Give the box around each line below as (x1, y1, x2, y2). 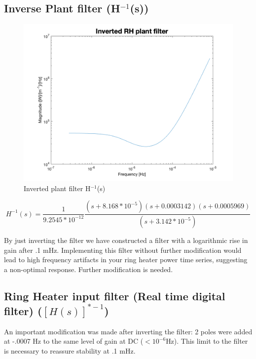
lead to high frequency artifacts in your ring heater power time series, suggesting (4, 254, 248, 265)
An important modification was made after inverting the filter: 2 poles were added (4, 326, 253, 336)
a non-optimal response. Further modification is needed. (4, 264, 173, 275)
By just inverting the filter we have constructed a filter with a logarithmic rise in (4, 235, 248, 245)
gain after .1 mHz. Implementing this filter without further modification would (4, 244, 242, 255)
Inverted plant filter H (24, 183, 91, 193)
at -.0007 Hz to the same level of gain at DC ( (4, 336, 144, 346)
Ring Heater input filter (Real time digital (4, 288, 225, 304)
